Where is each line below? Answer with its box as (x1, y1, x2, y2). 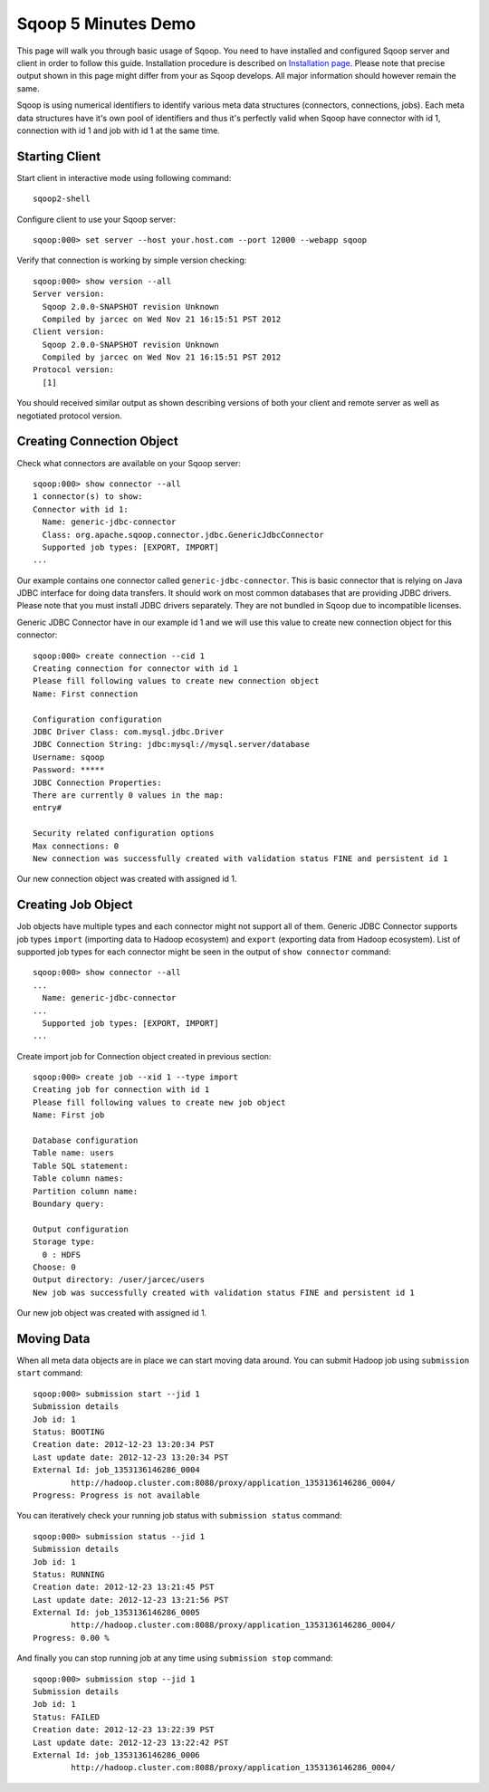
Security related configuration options (33, 829, 215, 839)
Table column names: (33, 1174, 124, 1183)
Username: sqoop (33, 752, 105, 762)
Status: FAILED (33, 1711, 101, 1722)
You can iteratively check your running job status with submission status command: (16, 1510, 343, 1521)
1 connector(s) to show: (33, 492, 143, 502)
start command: (16, 1367, 83, 1378)
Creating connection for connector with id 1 (33, 664, 239, 674)
